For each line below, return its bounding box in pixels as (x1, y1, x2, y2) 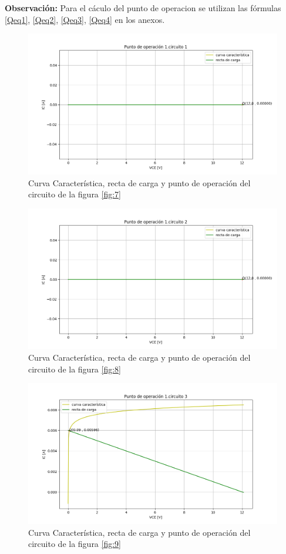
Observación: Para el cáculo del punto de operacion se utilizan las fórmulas (5, 2, 281, 14)
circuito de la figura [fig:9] (28, 538, 121, 550)
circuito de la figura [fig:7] (28, 188, 121, 200)
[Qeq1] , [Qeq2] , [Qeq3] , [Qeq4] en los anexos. (5, 13, 165, 25)
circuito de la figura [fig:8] (28, 362, 121, 375)
